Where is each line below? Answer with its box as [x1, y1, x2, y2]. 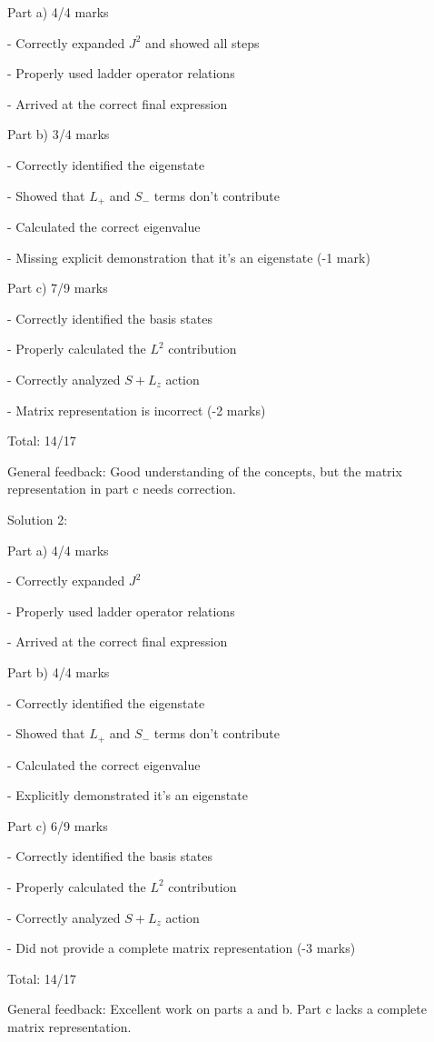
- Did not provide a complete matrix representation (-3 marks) [7, 938, 356, 957]
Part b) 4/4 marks [7, 662, 110, 681]
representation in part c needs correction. [7, 479, 236, 498]
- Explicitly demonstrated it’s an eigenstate [7, 786, 248, 805]
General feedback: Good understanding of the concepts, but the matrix [7, 461, 402, 480]
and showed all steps [144, 33, 260, 52]
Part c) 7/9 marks [7, 278, 108, 297]
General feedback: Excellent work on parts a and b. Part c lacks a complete [7, 999, 427, 1018]
